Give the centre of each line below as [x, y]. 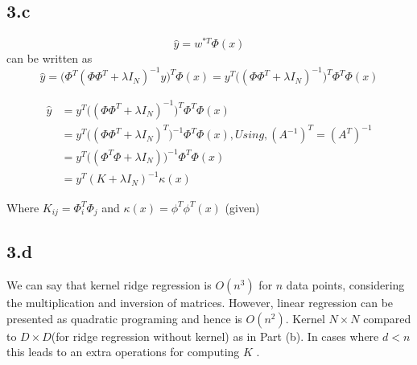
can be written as [50, 58]
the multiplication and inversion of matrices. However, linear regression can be [200, 303]
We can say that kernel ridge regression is [109, 285]
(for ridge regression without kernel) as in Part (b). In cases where [215, 336]
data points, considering [345, 285]
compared [387, 318]
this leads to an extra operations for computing [123, 352]
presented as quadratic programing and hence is [124, 318]
